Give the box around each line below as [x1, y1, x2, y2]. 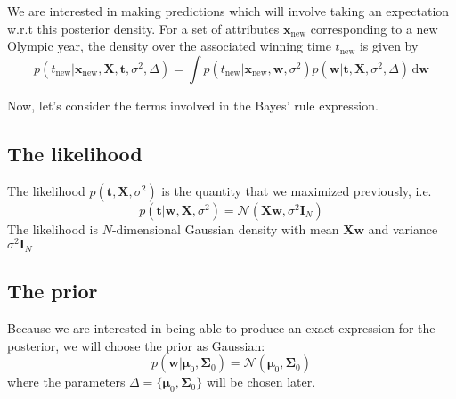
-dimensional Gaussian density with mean [111, 219, 339, 238]
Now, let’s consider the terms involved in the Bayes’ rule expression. [7, 95, 379, 114]
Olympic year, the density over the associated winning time [7, 37, 331, 55]
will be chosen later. [206, 372, 316, 391]
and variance [368, 219, 438, 238]
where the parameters [7, 372, 126, 391]
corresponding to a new [310, 19, 438, 37]
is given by [359, 37, 419, 55]
